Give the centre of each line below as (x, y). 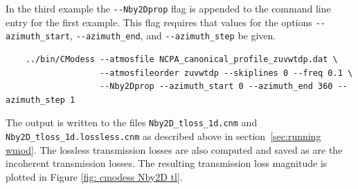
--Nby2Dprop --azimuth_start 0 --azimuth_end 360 (216, 87)
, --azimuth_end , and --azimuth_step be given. (173, 36)
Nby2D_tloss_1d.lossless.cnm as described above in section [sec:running (163, 136)
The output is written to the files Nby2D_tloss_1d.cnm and (132, 122)
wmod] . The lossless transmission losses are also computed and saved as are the (174, 149)
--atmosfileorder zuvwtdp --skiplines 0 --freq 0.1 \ (226, 73)
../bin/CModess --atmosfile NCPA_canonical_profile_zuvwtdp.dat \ (181, 59)
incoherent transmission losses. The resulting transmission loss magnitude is (167, 163)
